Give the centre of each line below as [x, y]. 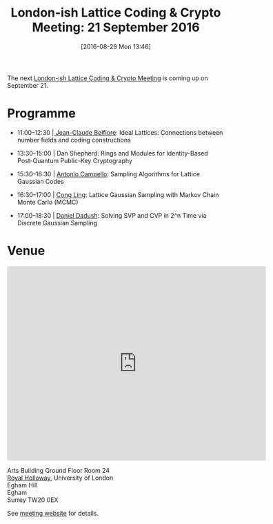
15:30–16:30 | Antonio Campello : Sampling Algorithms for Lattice [109, 174]
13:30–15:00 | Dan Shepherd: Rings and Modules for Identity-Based [112, 153]
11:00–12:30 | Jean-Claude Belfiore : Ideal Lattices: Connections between [120, 132]
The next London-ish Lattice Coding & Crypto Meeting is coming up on [108, 78]
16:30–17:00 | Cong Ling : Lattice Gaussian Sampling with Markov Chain [118, 194]
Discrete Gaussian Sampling [57, 223]
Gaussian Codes [40, 181]
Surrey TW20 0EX [33, 500]
